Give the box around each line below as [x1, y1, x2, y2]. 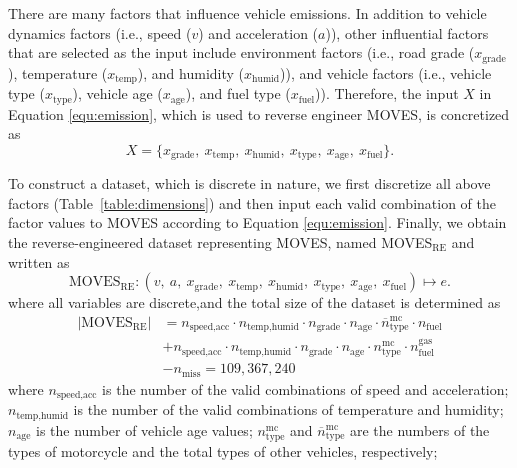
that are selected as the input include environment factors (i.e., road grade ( [8, 42, 475, 63]
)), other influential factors [325, 22, 489, 43]
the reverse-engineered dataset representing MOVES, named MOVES [8, 231, 433, 252]
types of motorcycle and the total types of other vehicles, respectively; [8, 440, 438, 461]
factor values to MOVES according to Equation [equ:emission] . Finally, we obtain [8, 212, 507, 233]
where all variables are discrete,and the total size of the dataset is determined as [8, 292, 501, 313]
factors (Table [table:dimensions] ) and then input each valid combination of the [8, 192, 496, 213]
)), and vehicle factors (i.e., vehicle [280, 62, 492, 83]
